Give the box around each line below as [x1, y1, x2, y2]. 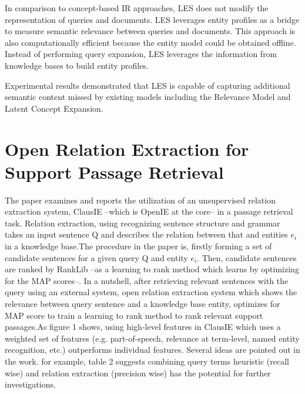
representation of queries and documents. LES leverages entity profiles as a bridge [5, 13, 300, 25]
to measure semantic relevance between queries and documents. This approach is [5, 25, 296, 37]
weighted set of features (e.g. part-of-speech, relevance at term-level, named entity [5, 332, 300, 344]
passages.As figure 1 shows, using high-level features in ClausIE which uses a [5, 320, 281, 333]
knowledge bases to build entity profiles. [5, 59, 149, 71]
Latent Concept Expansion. [5, 102, 103, 114]
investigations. [5, 378, 56, 390]
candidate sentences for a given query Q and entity [5, 251, 188, 263]
